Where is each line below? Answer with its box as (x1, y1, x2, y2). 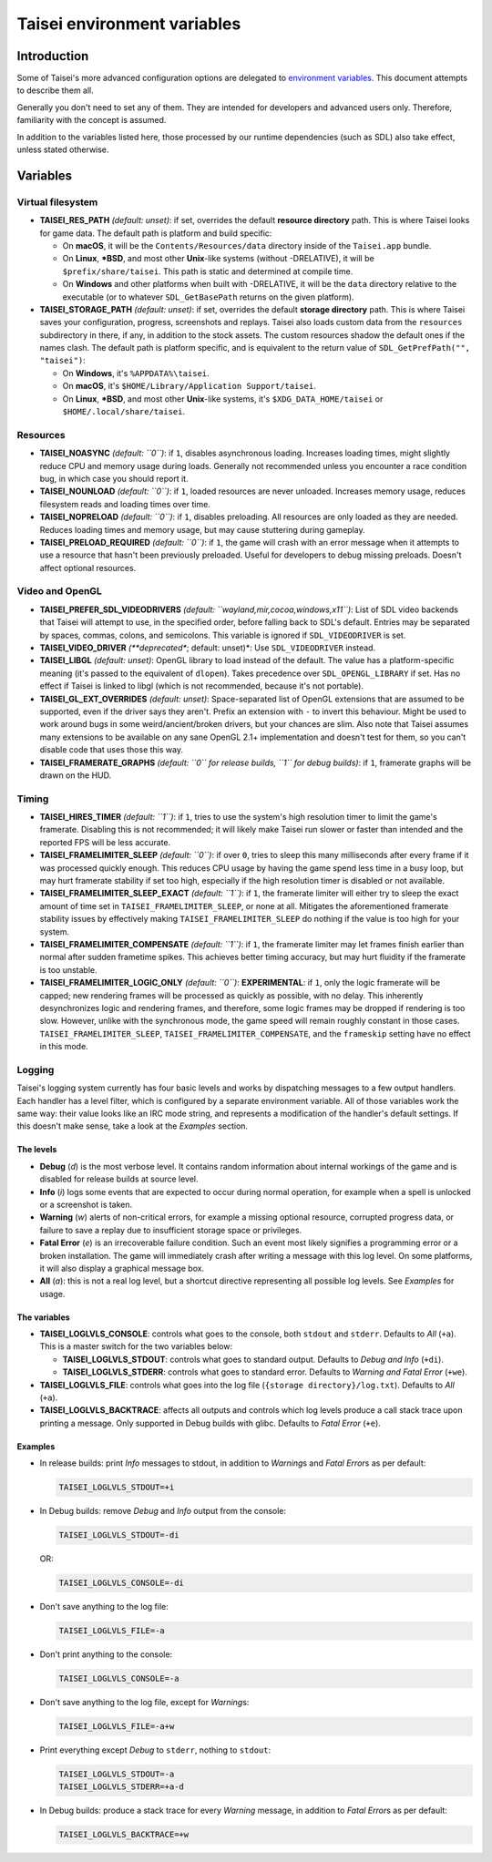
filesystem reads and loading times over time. (39, 498, 211, 509)
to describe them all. (16, 85, 95, 96)
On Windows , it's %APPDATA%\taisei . (62, 367, 210, 378)
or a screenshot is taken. (39, 1199, 133, 1210)
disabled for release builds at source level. (39, 1173, 200, 1184)
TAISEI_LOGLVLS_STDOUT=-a (58, 1769, 175, 1779)
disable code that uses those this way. (39, 744, 184, 755)
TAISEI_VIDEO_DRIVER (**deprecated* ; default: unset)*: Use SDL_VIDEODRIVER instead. (39, 642, 376, 653)
